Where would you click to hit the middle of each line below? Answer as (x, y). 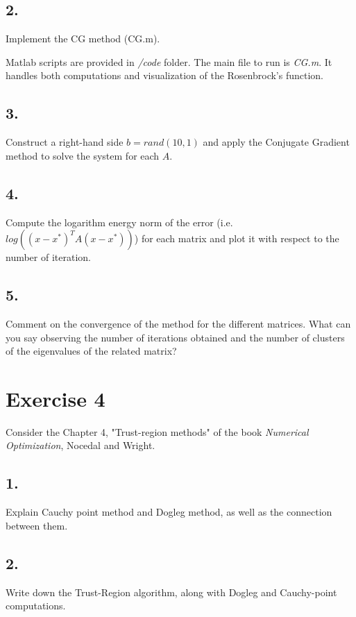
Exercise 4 (56, 398)
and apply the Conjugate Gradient (276, 142)
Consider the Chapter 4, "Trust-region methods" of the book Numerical (157, 431)
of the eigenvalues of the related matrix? (91, 351)
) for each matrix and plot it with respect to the (237, 238)
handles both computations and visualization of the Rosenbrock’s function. (165, 75)
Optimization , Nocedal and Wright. (80, 445)
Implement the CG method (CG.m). (83, 39)
